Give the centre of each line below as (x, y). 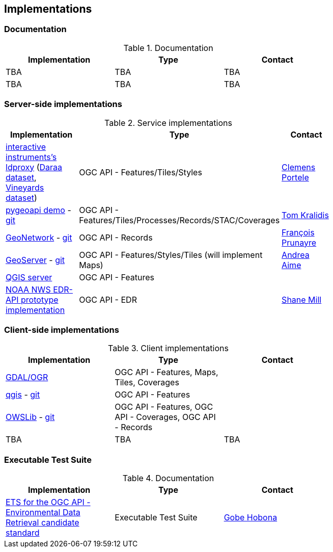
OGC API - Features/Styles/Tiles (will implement (171, 255)
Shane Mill (302, 299)
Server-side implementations (63, 104)
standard (23, 533)
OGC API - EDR (108, 299)
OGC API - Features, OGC (164, 407)
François (298, 232)
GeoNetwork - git (39, 237)
